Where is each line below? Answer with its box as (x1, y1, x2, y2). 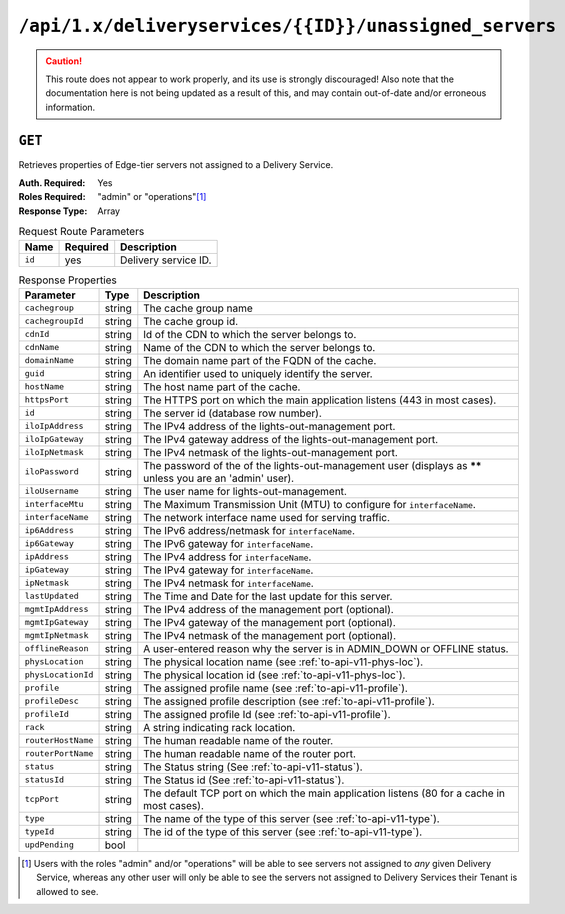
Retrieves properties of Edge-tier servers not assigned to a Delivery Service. (18, 158, 334, 170)
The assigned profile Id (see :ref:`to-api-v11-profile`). (143, 707, 391, 721)
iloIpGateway (24, 434, 84, 445)
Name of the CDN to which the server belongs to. (143, 340, 376, 354)
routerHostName (24, 735, 94, 746)
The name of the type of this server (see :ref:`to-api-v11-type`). (143, 811, 440, 825)
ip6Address (24, 525, 75, 536)
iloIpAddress (24, 421, 84, 432)
